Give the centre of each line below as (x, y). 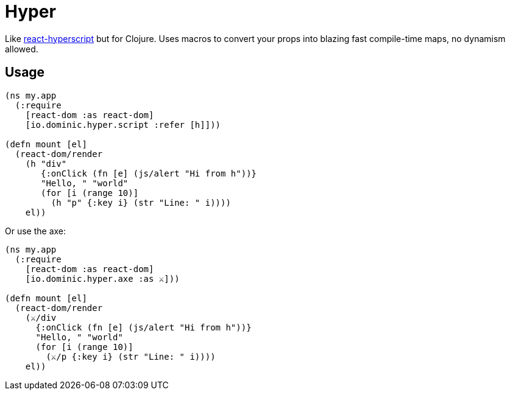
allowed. (22, 49)
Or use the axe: (36, 231)
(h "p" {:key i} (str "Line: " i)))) (141, 202)
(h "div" (46, 163)
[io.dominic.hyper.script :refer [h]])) (123, 124)
